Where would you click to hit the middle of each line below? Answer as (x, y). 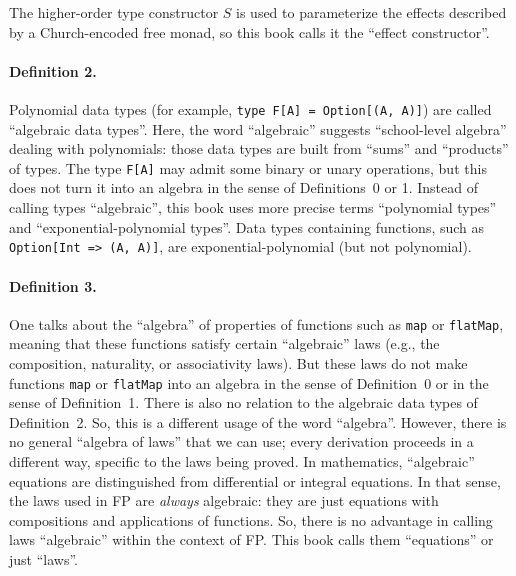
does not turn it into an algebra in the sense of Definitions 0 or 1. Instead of (243, 187)
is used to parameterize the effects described (371, 12)
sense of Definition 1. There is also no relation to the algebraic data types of (243, 402)
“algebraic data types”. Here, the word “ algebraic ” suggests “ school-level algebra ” (258, 128)
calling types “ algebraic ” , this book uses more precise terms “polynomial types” (253, 207)
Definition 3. (53, 285)
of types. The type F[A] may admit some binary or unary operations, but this (248, 167)
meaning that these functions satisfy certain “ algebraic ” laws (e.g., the (224, 343)
